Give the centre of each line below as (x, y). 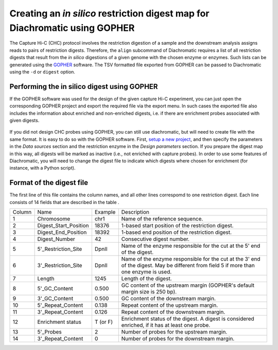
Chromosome (54, 219)
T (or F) (104, 322)
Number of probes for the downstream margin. (178, 339)
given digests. (24, 120)
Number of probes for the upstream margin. (174, 332)
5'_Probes (49, 332)
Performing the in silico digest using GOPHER (84, 87)
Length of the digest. (146, 279)
